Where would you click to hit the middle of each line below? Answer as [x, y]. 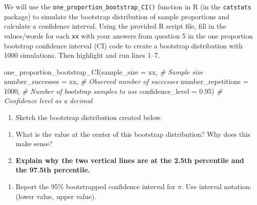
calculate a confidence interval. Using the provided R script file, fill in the [115, 26]
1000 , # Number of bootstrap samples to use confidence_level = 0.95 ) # [113, 91]
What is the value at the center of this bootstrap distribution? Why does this [133, 134]
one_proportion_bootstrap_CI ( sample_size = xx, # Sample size [104, 71]
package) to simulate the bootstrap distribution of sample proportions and [117, 16]
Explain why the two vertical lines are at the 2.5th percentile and [130, 160]
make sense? [34, 143]
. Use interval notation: [216, 186]
